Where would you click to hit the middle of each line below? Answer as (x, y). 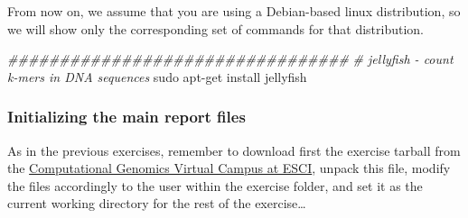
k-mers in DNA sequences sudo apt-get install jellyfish (157, 76)
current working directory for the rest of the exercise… (157, 203)
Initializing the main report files (126, 117)
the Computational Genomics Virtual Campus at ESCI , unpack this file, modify (229, 168)
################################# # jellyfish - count (230, 59)
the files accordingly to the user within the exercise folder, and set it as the (215, 185)
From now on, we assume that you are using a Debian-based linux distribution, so (234, 11)
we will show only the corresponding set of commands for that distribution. (216, 28)
